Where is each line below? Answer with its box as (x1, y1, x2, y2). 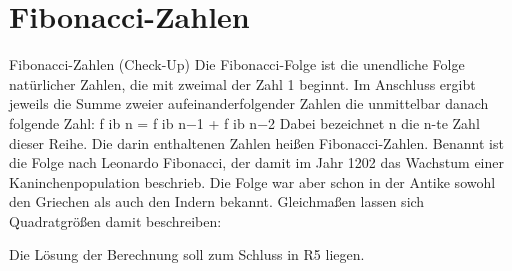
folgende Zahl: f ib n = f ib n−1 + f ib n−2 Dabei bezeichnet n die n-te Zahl (9, 112, 480, 133)
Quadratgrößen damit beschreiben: (9, 210, 222, 231)
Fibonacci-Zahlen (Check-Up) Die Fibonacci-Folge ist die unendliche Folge (9, 54, 465, 75)
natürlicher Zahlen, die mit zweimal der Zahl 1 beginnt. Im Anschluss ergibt (9, 73, 476, 94)
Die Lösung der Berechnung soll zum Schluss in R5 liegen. (9, 244, 365, 265)
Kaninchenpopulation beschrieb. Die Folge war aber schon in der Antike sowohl (9, 171, 496, 192)
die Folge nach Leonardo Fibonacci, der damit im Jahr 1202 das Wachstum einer (9, 152, 504, 173)
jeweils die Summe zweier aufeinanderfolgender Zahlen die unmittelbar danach (9, 93, 489, 114)
